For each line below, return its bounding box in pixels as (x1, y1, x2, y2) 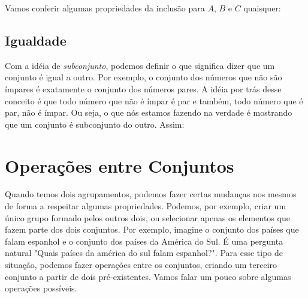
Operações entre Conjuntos (5, 153, 234, 177)
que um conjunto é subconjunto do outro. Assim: (5, 118, 185, 130)
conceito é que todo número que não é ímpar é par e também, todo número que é (5, 94, 303, 107)
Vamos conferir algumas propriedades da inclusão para (5, 2, 205, 14)
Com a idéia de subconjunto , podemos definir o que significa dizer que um (5, 59, 275, 71)
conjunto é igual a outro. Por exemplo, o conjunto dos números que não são (5, 71, 282, 83)
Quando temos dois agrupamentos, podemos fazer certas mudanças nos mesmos (5, 188, 297, 200)
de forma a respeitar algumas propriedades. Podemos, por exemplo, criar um (5, 200, 286, 212)
